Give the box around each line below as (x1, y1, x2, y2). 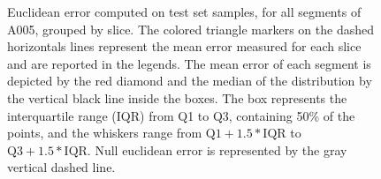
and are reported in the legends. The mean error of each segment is (7, 54, 371, 72)
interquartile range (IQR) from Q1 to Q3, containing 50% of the (7, 106, 355, 124)
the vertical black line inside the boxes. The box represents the (7, 88, 347, 107)
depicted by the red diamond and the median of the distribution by (7, 71, 372, 90)
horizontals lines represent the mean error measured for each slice (7, 37, 362, 56)
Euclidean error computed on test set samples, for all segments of (7, 3, 362, 20)
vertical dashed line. (7, 158, 116, 176)
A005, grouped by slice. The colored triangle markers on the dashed (7, 19, 374, 38)
